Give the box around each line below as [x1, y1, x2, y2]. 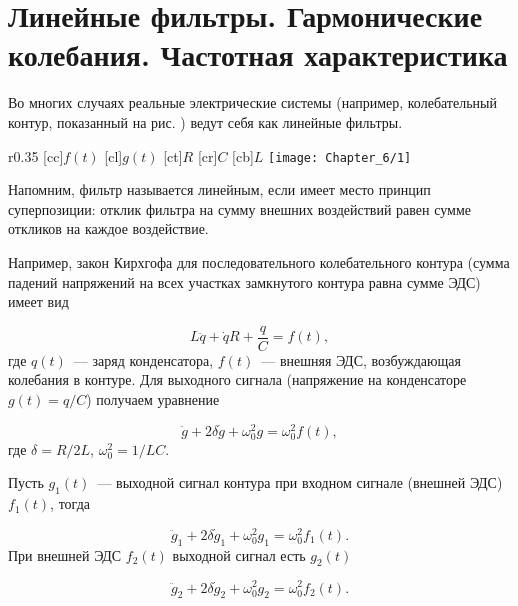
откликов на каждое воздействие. [8, 218, 209, 239]
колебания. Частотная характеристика [8, 34, 508, 75]
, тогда [50, 493, 90, 514]
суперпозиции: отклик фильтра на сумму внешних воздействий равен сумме [8, 198, 471, 219]
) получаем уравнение [86, 388, 220, 409]
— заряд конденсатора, [73, 349, 214, 370]
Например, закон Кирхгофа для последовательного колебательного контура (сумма [8, 251, 510, 272]
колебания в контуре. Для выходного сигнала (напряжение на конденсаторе [8, 369, 467, 390]
